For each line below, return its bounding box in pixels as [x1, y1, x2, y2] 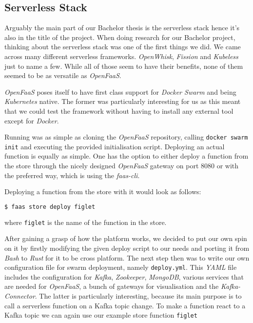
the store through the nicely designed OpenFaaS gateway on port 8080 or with [4, 161, 239, 171]
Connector [4, 290, 35, 301]
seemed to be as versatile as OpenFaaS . [4, 70, 121, 81]
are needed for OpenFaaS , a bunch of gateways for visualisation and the [4, 281, 219, 291]
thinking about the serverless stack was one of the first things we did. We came [4, 41, 241, 52]
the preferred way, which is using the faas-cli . [4, 170, 140, 180]
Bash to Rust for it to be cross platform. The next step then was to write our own [4, 252, 250, 262]
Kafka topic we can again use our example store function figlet [4, 310, 197, 320]
